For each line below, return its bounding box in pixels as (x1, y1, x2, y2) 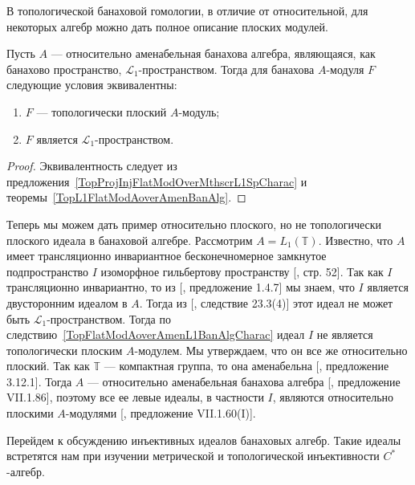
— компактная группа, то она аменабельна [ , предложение (104, 357, 389, 374)
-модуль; (178, 103, 220, 120)
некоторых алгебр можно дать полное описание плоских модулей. (6, 18, 328, 35)
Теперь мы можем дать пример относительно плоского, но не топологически (6, 215, 382, 232)
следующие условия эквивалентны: (6, 76, 177, 93)
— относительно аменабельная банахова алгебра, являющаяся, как (51, 45, 376, 62)
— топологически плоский (36, 103, 167, 120)
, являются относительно (272, 389, 394, 406)
